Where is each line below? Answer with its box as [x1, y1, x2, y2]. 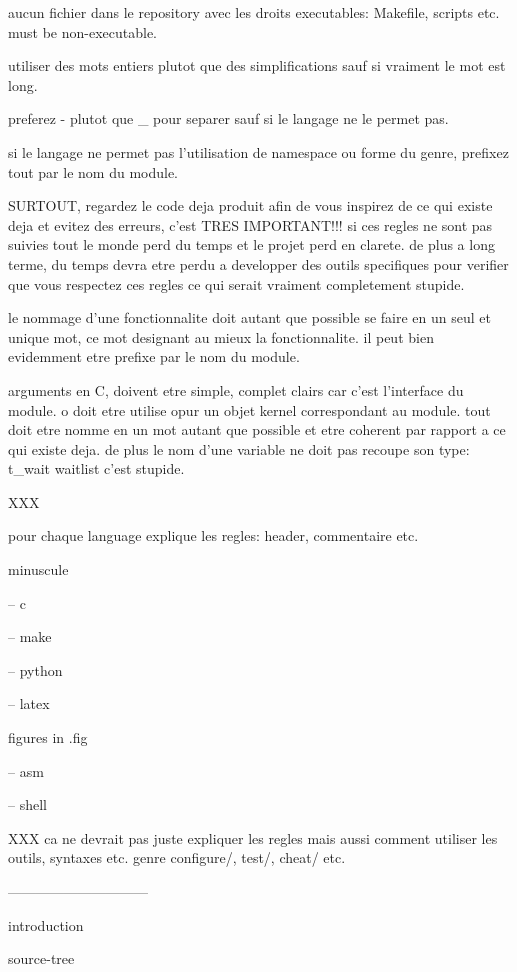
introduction [8, 914, 84, 935]
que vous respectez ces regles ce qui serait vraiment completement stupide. [8, 273, 465, 294]
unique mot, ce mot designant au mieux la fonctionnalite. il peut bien [8, 326, 434, 347]
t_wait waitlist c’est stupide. [8, 458, 185, 479]
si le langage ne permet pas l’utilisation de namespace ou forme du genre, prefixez [8, 141, 509, 162]
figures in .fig [8, 727, 88, 748]
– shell [8, 794, 47, 815]
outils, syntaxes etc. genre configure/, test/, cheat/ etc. [8, 847, 346, 868]
